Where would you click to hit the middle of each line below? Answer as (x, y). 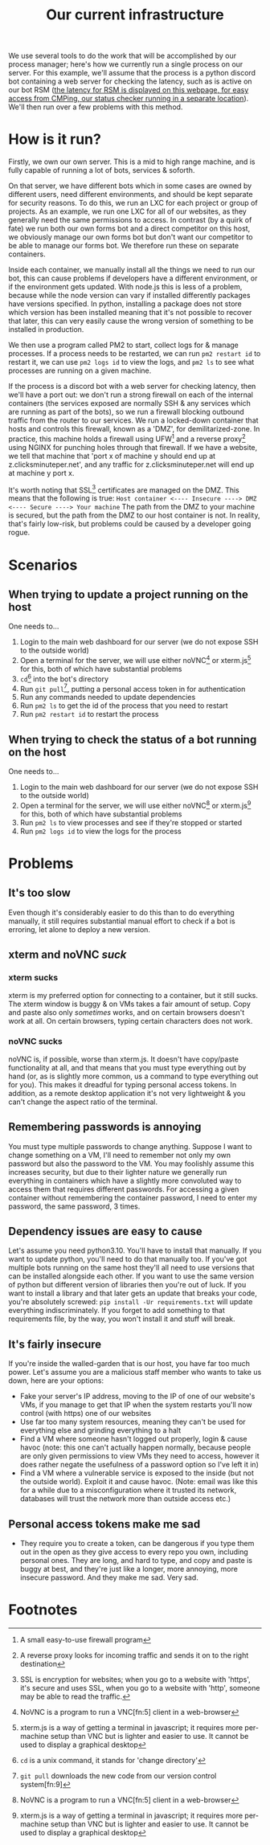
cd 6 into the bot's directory (64, 678)
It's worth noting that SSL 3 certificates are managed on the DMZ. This (124, 489)
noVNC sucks (35, 1041)
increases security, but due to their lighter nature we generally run (118, 1172)
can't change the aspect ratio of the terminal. (83, 1102)
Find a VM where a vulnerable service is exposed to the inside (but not (137, 1473)
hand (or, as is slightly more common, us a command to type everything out (133, 1076)
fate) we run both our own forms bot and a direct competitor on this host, (129, 229)
